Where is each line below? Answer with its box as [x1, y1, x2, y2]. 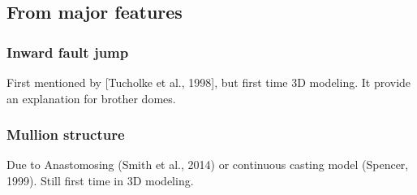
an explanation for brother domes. [6, 89, 176, 106]
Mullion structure [6, 124, 125, 145]
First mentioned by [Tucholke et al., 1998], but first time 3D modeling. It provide [6, 74, 411, 90]
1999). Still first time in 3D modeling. [6, 172, 194, 188]
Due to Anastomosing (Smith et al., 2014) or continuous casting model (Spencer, [6, 156, 409, 173]
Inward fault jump [6, 41, 129, 62]
